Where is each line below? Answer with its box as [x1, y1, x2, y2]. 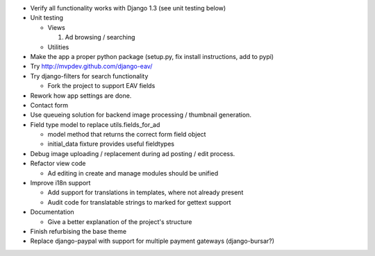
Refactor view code [30, 160, 86, 168]
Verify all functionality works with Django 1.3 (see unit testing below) [30, 4, 226, 12]
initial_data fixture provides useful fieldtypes [47, 139, 175, 148]
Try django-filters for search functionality [30, 71, 149, 80]
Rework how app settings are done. [30, 91, 132, 100]
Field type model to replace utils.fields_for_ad [30, 120, 160, 128]
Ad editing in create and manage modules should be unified [47, 169, 219, 177]
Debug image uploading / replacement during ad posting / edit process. [30, 149, 235, 157]
